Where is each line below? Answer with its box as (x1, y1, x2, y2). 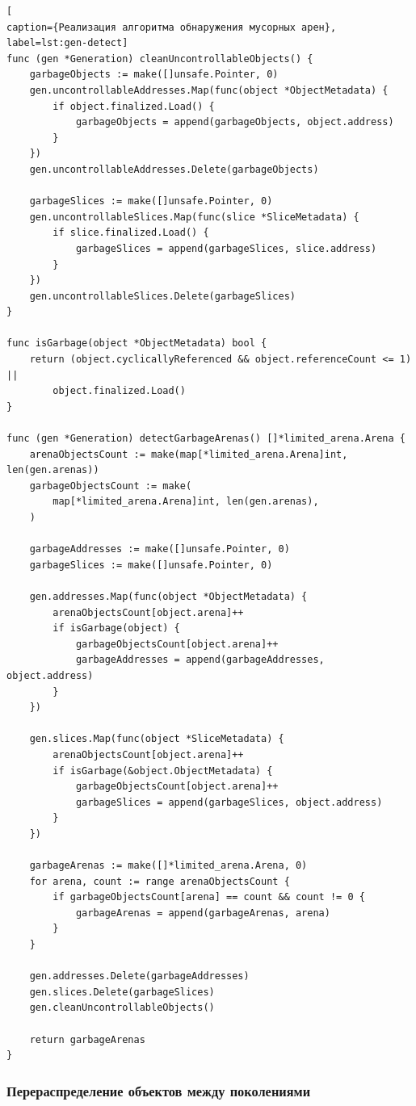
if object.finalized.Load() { (53, 100, 215, 112)
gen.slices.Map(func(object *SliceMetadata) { (29, 733, 284, 745)
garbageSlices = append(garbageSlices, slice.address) (75, 242, 377, 254)
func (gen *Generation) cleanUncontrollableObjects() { (6, 52, 313, 65)
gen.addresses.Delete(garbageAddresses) (29, 970, 250, 982)
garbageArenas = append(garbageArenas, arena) (75, 907, 330, 919)
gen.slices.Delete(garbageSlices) (29, 986, 215, 998)
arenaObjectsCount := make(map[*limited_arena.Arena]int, (29, 448, 348, 460)
